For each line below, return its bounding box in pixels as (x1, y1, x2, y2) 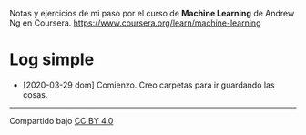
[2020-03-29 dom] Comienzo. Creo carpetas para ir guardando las (22, 79, 275, 90)
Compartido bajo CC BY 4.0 (9, 115, 114, 126)
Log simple (9, 49, 95, 70)
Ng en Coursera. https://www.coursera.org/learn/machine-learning (9, 17, 261, 28)
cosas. (22, 88, 48, 99)
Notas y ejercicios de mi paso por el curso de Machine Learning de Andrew (9, 8, 295, 18)
